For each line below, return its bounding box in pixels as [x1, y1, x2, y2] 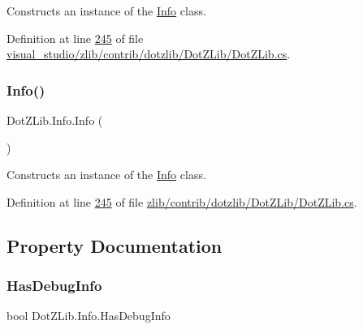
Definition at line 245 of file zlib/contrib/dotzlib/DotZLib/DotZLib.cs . [6, 193, 357, 210]
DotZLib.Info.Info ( [6, 112, 103, 128]
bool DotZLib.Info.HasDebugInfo [6, 307, 171, 324]
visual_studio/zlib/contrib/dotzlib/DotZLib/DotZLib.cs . [6, 45, 291, 62]
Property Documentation [6, 233, 223, 258]
